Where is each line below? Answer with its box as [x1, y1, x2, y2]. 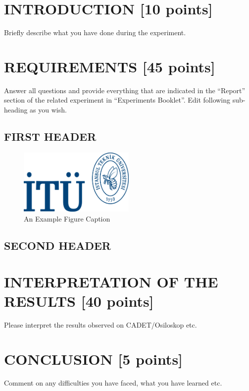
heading [4, 105, 28, 115]
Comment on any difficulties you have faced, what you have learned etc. [4, 378, 222, 388]
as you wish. [30, 105, 67, 115]
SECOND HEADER [4, 237, 111, 253]
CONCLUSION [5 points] [4, 349, 183, 369]
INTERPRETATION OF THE [4, 272, 218, 292]
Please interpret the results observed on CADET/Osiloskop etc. [4, 320, 197, 330]
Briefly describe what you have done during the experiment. [4, 27, 186, 38]
